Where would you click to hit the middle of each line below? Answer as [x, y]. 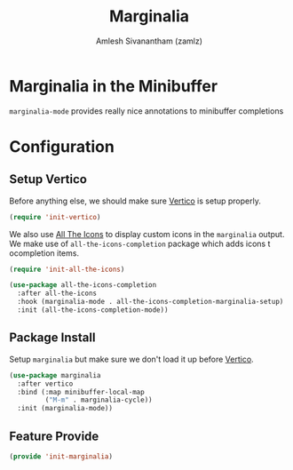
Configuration [62, 146]
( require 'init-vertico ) [55, 217]
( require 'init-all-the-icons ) [67, 269]
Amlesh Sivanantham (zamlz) [149, 41]
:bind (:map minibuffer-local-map [81, 392]
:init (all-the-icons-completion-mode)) [93, 310]
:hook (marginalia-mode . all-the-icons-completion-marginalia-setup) [150, 302]
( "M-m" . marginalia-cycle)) [99, 400]
